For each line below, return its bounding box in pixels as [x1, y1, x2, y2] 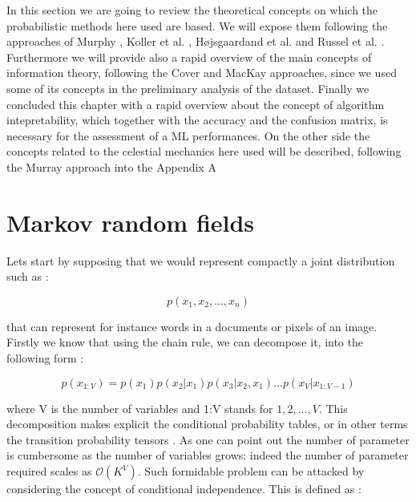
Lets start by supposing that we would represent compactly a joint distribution [6, 252, 395, 269]
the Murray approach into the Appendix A [6, 158, 216, 175]
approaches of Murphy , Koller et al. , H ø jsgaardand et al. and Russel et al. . [6, 33, 385, 50]
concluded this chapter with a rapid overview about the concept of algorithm [6, 95, 385, 112]
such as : [6, 268, 49, 285]
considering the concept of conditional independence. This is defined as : [6, 480, 361, 496]
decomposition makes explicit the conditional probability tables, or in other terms [6, 415, 408, 432]
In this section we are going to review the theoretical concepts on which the [6, 2, 378, 18]
